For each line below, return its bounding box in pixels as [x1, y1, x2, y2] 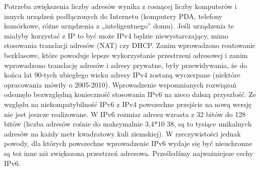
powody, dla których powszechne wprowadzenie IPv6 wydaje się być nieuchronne [4, 138, 252, 148]
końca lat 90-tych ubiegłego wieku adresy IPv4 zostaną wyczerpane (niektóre [4, 69, 240, 80]
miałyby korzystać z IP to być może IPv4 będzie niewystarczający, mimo [4, 30, 228, 40]
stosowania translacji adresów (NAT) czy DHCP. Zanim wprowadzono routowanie [4, 40, 255, 50]
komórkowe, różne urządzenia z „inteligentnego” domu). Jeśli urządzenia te [4, 20, 234, 31]
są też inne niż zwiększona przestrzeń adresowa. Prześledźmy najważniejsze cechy [4, 147, 253, 158]
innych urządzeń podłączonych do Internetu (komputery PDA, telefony [4, 10, 222, 21]
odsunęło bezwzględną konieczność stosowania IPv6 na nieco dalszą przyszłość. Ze [4, 89, 256, 99]
